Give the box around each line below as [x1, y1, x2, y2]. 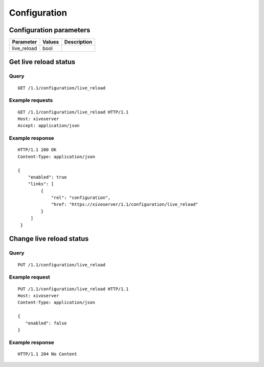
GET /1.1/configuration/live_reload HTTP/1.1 [18, 109, 129, 115]
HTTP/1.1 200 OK [18, 147, 57, 152]
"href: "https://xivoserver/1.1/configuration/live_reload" [51, 202, 198, 207]
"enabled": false [25, 320, 67, 326]
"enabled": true [27, 174, 67, 180]
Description [64, 39, 92, 45]
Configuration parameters [9, 26, 90, 34]
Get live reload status [9, 58, 76, 66]
